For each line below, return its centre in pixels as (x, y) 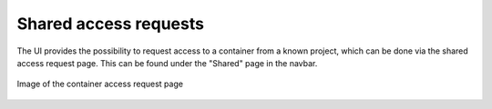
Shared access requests (111, 24)
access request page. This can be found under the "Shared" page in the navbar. (167, 63)
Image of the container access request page (100, 84)
